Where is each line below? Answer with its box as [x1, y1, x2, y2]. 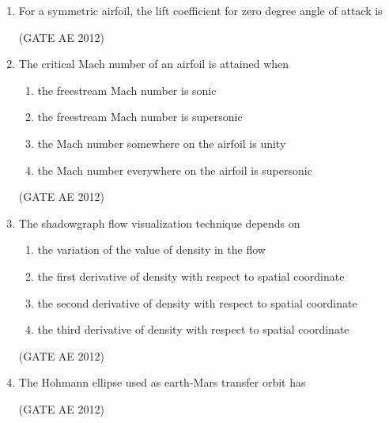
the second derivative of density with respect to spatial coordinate [37, 294, 357, 311]
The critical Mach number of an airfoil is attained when [18, 55, 289, 72]
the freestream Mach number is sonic [37, 81, 217, 98]
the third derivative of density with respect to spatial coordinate [37, 321, 349, 338]
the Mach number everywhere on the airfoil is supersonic [37, 161, 312, 178]
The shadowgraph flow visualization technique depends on [18, 214, 300, 231]
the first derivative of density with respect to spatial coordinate [37, 267, 345, 284]
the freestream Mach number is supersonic [37, 108, 243, 125]
